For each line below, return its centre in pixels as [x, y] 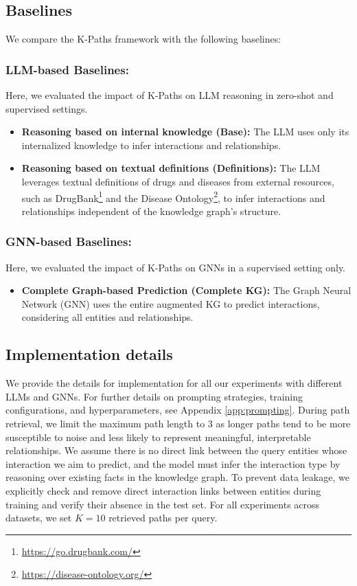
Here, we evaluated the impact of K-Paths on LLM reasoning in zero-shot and [170, 95]
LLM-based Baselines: [67, 69]
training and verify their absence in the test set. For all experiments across [163, 504]
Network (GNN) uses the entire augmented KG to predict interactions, [171, 303]
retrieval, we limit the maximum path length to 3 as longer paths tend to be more [178, 423]
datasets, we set [39, 518]
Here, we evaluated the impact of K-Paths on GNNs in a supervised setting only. [176, 267]
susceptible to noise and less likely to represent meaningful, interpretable [158, 437]
